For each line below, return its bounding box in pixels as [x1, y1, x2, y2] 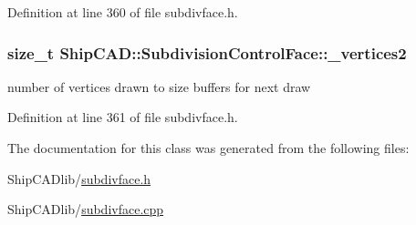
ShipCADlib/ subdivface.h [7, 169, 151, 188]
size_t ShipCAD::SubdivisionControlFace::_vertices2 [7, 41, 407, 64]
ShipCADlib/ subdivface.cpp [7, 199, 164, 219]
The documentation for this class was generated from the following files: [7, 138, 410, 157]
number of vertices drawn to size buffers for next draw [7, 77, 311, 96]
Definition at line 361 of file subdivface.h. [7, 107, 238, 127]
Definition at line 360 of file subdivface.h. [7, 3, 238, 21]
